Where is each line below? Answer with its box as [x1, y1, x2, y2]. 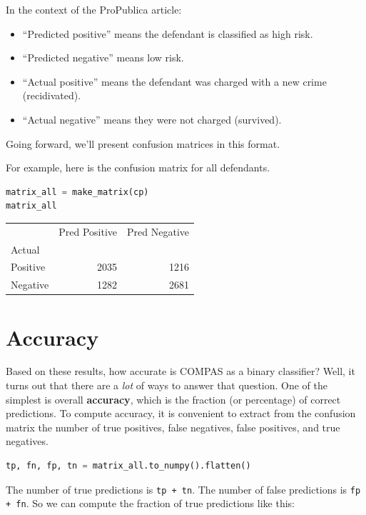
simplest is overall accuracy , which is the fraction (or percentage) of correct [6, 391, 341, 406]
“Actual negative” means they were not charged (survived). [22, 111, 282, 126]
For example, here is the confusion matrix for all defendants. [6, 160, 270, 175]
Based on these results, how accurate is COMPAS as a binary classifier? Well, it [6, 364, 355, 379]
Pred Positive [59, 224, 118, 239]
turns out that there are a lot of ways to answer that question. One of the [6, 378, 327, 393]
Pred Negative [127, 224, 190, 239]
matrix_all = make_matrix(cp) [6, 186, 149, 197]
